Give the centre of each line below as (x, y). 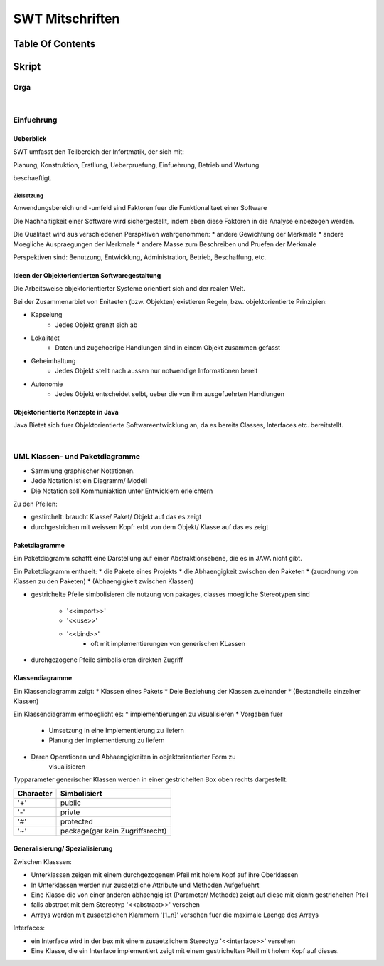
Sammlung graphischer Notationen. (83, 471)
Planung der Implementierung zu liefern (107, 740)
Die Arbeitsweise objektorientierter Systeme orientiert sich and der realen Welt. (129, 289)
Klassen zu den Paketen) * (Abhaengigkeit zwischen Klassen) (103, 581)
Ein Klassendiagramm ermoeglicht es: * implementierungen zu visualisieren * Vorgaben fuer (148, 714)
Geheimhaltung (53, 360)
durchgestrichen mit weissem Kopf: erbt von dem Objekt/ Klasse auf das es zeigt (150, 526)
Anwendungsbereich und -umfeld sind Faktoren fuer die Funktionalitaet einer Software (140, 208)
